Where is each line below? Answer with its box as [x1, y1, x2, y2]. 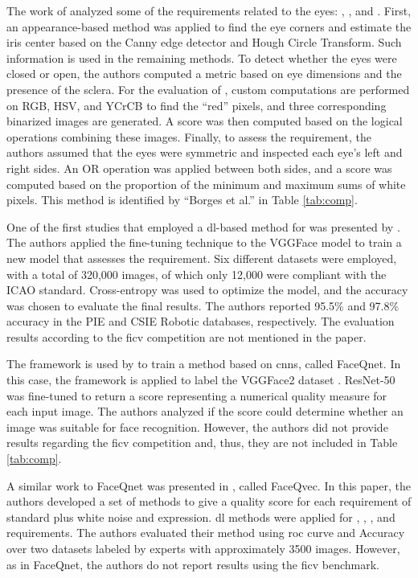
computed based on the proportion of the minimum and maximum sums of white [6, 175, 406, 192]
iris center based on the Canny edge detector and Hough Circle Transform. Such [6, 34, 402, 51]
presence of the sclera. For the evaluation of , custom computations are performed [6, 80, 410, 97]
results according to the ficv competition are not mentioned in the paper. [6, 328, 367, 345]
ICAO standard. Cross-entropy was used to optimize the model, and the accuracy [6, 281, 408, 298]
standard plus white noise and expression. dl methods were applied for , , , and [6, 508, 395, 525]
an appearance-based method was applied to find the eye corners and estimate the [6, 18, 412, 35]
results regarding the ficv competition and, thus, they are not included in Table [6, 434, 398, 451]
